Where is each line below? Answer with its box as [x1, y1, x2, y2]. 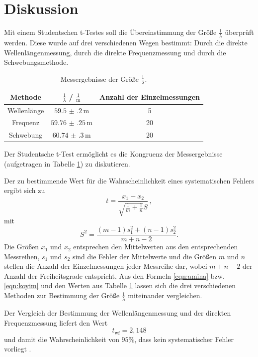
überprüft [225, 27, 254, 37]
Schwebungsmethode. [4, 57, 69, 67]
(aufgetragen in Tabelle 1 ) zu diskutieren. [4, 159, 130, 169]
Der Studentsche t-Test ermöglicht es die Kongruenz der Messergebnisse [4, 149, 223, 159]
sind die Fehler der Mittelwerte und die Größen [72, 251, 217, 261]
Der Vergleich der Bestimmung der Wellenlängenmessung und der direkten [4, 307, 231, 318]
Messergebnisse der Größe [60, 73, 139, 84]
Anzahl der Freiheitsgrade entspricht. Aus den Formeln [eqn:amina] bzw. [4, 270, 225, 281]
